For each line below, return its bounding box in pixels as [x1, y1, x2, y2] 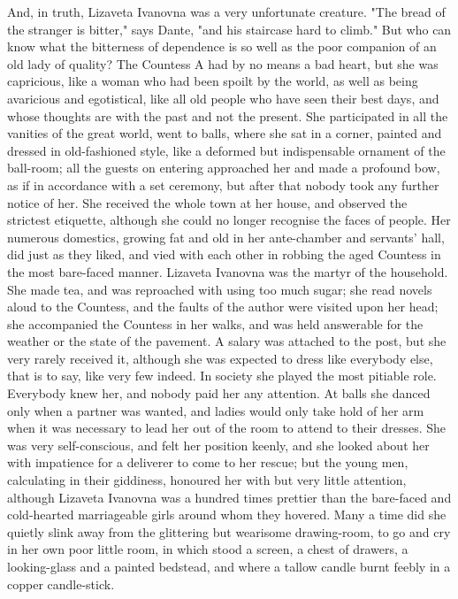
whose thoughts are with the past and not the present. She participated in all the [7, 106, 448, 125]
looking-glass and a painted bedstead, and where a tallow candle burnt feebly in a [7, 557, 451, 575]
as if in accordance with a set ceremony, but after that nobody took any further [7, 175, 439, 194]
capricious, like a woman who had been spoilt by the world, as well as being [7, 72, 418, 90]
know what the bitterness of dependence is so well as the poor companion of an [7, 37, 437, 56]
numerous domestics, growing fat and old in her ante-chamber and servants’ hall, [7, 227, 445, 246]
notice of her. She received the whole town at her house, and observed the [7, 193, 408, 211]
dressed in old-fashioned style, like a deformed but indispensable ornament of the [7, 141, 446, 159]
